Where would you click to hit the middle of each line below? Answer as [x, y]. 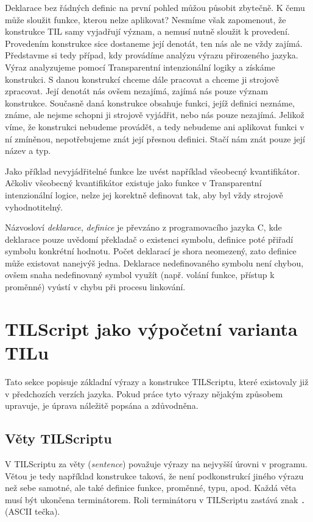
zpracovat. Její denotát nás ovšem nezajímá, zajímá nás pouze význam [137, 91]
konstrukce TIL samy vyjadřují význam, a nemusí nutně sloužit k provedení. [147, 31]
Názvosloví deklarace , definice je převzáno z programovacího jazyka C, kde [143, 227]
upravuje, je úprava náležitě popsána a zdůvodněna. [102, 405]
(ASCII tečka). [33, 511]
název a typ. [28, 151]
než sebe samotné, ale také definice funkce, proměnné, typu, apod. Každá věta [151, 488]
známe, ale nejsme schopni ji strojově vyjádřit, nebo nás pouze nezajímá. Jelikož [155, 115]
